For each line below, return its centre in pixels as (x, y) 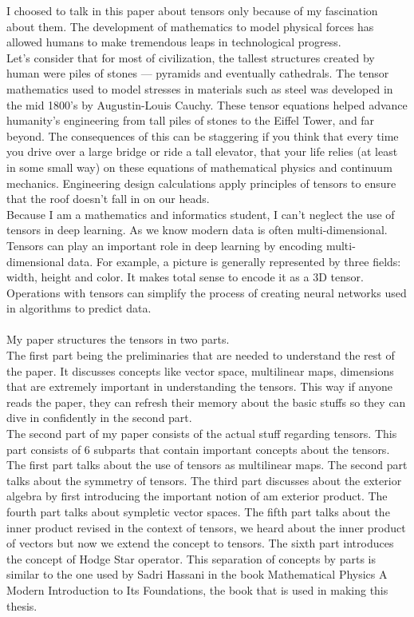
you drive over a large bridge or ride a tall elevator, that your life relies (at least (202, 151)
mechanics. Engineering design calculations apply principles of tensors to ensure (201, 183)
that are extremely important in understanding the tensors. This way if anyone (199, 386)
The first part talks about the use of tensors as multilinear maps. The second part (207, 465)
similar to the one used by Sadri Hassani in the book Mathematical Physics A (197, 574)
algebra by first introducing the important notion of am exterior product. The (197, 496)
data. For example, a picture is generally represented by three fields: (235, 261)
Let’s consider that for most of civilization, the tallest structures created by (191, 57)
